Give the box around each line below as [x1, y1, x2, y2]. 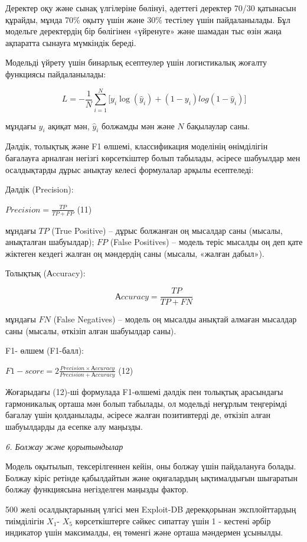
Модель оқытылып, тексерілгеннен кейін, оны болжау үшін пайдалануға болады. [5, 460, 296, 472]
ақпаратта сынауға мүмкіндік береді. [5, 36, 136, 48]
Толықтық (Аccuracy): [5, 267, 86, 279]
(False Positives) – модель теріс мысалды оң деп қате [110, 236, 303, 248]
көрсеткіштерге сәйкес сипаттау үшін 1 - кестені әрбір [75, 514, 271, 527]
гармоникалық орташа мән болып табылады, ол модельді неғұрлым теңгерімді [5, 397, 288, 409]
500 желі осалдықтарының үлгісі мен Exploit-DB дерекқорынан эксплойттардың [5, 502, 296, 515]
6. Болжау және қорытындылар [5, 440, 123, 452]
